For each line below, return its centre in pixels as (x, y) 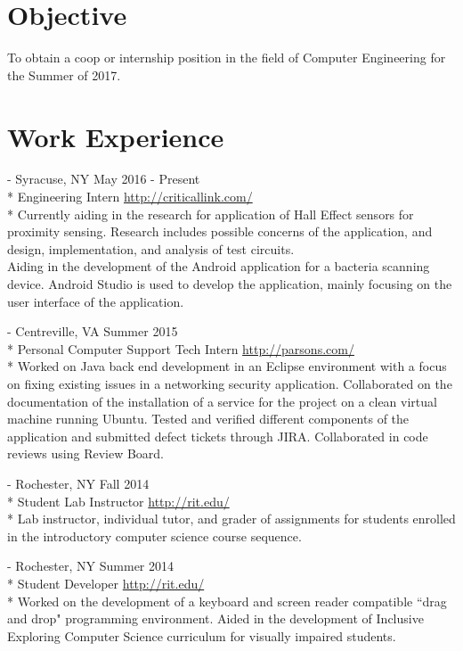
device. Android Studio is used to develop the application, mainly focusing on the (230, 284)
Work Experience (116, 136)
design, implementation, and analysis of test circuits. (151, 248)
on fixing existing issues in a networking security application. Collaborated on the (230, 383)
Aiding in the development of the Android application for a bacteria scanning (219, 266)
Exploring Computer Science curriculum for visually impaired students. (202, 635)
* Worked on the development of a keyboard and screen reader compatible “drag (227, 601)
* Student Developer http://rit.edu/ (106, 583)
